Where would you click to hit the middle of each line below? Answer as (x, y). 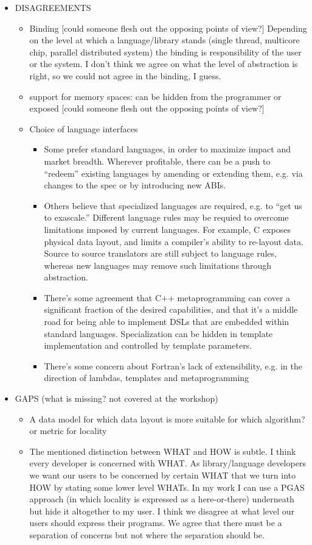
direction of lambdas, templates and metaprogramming (147, 378)
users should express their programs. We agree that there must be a (156, 523)
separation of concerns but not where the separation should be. (147, 534)
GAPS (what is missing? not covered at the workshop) (116, 398)
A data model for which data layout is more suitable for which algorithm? (167, 419)
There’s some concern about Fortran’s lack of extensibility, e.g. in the (173, 365)
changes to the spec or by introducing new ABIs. (135, 185)
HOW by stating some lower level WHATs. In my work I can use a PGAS (167, 487)
